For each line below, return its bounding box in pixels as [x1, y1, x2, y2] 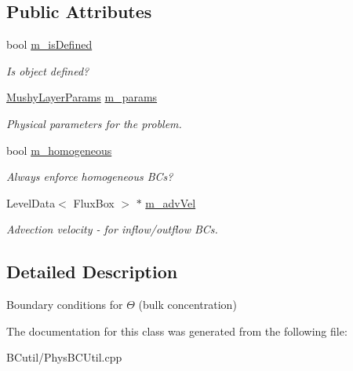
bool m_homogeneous [6, 141, 112, 158]
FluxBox [73, 194, 115, 211]
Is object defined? [6, 62, 89, 79]
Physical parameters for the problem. [6, 115, 182, 131]
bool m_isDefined [6, 36, 93, 53]
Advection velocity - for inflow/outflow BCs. [6, 221, 218, 237]
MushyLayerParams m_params [6, 89, 158, 105]
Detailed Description [6, 259, 178, 284]
